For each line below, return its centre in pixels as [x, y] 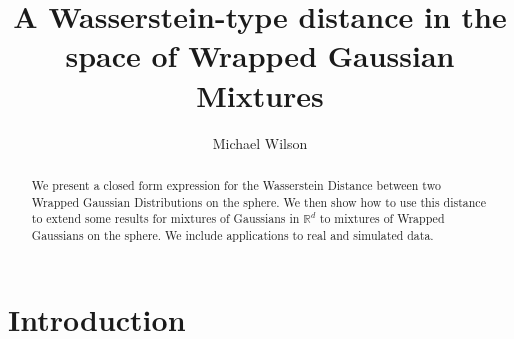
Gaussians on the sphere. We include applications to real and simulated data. [232, 234]
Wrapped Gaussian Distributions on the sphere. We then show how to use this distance [258, 201]
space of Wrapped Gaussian [260, 55]
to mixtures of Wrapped [382, 218]
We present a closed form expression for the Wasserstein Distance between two [236, 184]
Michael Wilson [260, 142]
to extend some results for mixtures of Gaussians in [165, 218]
